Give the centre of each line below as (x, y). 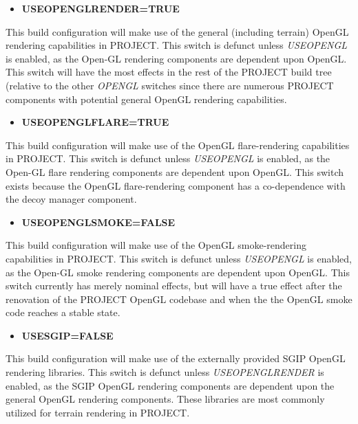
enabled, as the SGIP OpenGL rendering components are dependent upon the (170, 385)
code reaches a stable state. (63, 312)
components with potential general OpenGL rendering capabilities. (146, 99)
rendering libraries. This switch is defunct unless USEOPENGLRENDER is (165, 372)
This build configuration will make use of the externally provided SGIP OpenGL (176, 358)
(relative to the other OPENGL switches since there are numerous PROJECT (170, 85)
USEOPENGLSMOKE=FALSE (98, 222)
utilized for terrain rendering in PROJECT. (98, 412)
